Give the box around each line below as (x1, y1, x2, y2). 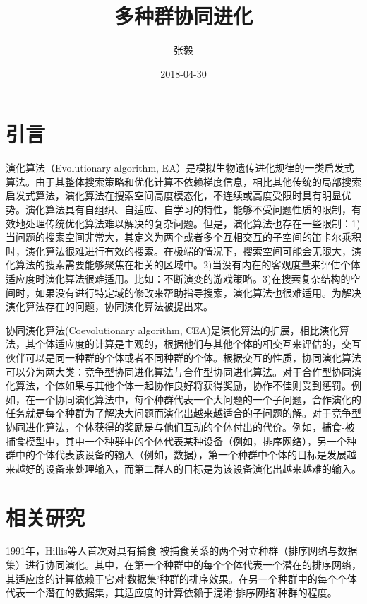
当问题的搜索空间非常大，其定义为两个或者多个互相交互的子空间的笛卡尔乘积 (6, 230, 361, 244)
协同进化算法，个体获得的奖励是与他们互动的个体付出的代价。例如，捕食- (6, 419, 345, 434)
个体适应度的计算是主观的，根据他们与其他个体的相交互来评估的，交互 (35, 336, 361, 351)
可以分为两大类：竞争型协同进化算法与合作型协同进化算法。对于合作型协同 (6, 364, 351, 379)
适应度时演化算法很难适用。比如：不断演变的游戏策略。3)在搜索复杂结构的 (6, 271, 351, 285)
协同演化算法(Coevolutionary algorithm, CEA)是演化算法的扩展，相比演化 (6, 322, 339, 337)
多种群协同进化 (114, 1, 253, 30)
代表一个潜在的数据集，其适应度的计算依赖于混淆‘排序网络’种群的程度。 (6, 585, 337, 600)
